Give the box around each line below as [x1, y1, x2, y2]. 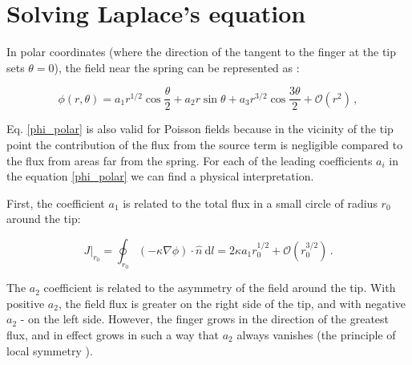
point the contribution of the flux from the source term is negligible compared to [6, 136, 403, 152]
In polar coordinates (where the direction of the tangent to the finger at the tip [6, 43, 397, 60]
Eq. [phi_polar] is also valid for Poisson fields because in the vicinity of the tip [6, 120, 394, 137]
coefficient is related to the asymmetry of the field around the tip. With [43, 279, 396, 296]
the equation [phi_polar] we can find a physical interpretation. [6, 168, 314, 185]
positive [6, 294, 45, 311]
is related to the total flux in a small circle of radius [123, 194, 378, 211]
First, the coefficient [6, 194, 105, 211]
